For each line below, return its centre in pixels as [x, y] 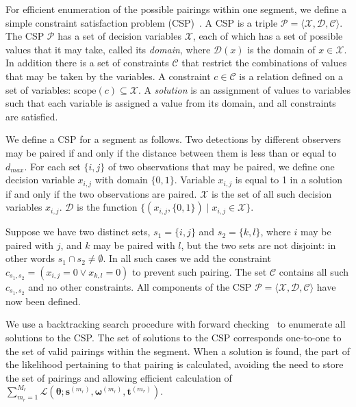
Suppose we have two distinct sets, [78, 232]
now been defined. [43, 301]
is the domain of [281, 49]
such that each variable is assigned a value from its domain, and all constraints [171, 103]
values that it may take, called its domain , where [108, 49]
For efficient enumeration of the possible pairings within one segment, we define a [176, 9]
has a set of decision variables [119, 36]
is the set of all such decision [272, 193]
